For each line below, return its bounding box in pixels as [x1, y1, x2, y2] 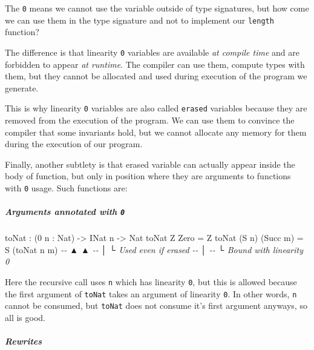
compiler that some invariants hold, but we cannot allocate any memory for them [5, 125, 307, 138]
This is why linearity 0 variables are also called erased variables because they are [5, 102, 307, 114]
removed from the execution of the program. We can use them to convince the [5, 114, 295, 126]
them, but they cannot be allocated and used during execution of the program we [5, 70, 307, 82]
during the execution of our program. [5, 137, 143, 150]
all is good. [5, 311, 45, 323]
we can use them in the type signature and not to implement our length [5, 13, 274, 26]
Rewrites [5, 335, 42, 348]
